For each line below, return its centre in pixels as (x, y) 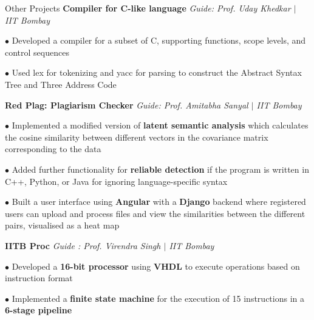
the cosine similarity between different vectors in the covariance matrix (137, 137)
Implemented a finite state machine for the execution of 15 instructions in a (158, 298)
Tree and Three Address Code (61, 84)
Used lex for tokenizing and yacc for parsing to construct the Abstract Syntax (157, 72)
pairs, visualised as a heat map (62, 225)
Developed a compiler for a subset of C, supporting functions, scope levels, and (159, 40)
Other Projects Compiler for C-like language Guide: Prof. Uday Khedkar (148, 8)
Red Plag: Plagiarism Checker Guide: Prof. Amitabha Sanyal (127, 105)
